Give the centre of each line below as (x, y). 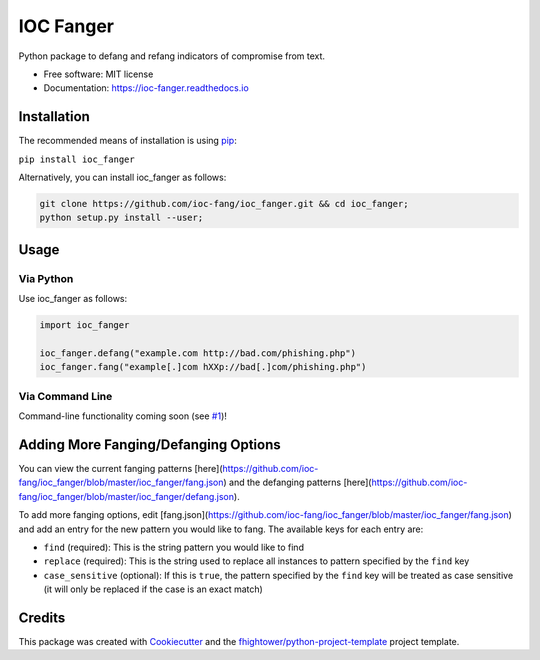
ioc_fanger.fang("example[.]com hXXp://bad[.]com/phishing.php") (203, 367)
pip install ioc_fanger (76, 159)
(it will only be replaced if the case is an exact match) (153, 589)
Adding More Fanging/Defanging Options (150, 444)
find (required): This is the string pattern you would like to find (174, 547)
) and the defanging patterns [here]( (297, 482)
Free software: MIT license (98, 74)
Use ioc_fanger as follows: (73, 299)
